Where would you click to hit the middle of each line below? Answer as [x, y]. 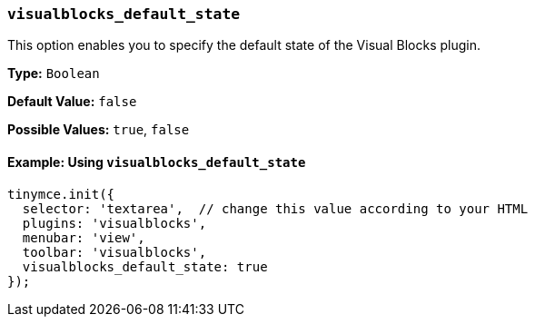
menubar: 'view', [84, 237]
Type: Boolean [54, 74]
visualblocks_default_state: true [145, 266]
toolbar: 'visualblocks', [114, 252]
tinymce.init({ [61, 194]
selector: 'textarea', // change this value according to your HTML [275, 208]
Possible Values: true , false [99, 130]
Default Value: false [72, 102]
